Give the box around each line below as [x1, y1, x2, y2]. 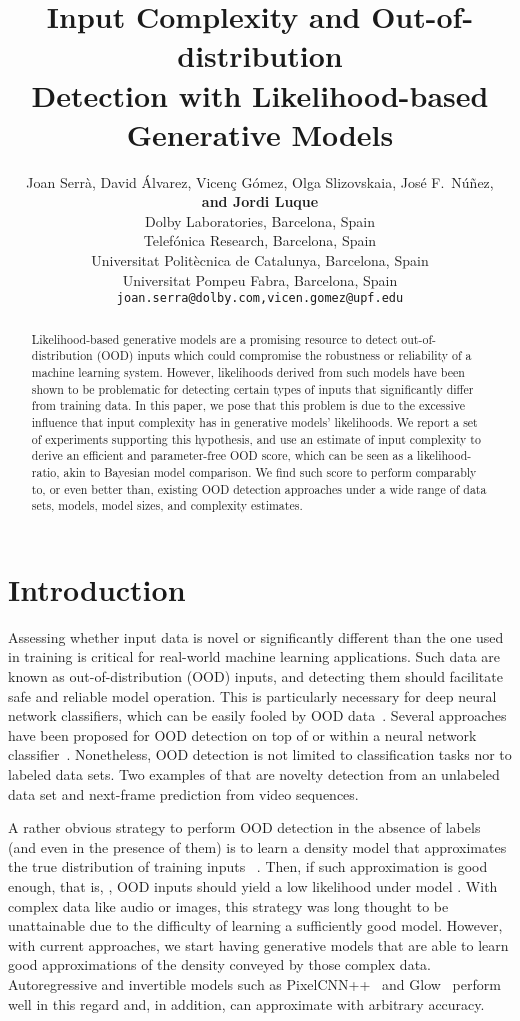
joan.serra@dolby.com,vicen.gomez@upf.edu [116, 291, 404, 306]
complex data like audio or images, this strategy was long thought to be [8, 895, 449, 916]
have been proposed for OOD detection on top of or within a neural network [8, 724, 477, 745]
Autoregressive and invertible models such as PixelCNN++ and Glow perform [8, 973, 501, 994]
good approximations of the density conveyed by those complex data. [8, 954, 431, 975]
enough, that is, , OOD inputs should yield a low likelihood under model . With [8, 875, 498, 896]
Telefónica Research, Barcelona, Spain [143, 230, 377, 251]
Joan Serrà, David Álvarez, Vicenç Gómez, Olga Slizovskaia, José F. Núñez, [26, 171, 494, 192]
